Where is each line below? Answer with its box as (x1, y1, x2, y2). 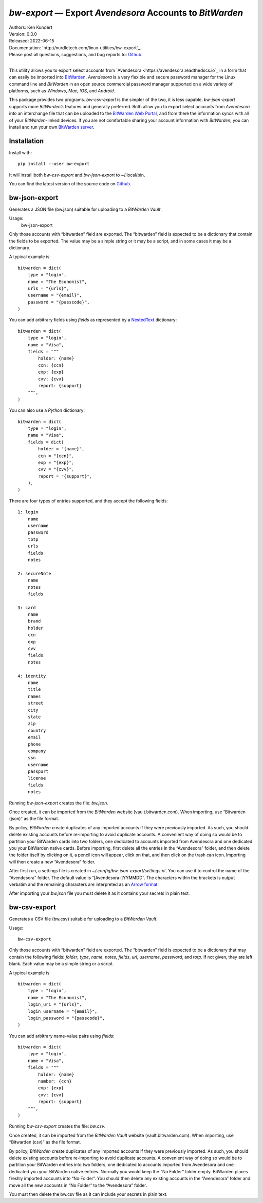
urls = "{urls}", (27, 285, 69, 291)
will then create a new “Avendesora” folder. (9, 859, 95, 864)
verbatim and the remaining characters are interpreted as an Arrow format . (9, 881, 159, 887)
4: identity (18, 673, 46, 679)
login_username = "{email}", (27, 1008, 97, 1014)
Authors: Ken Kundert (9, 24, 53, 30)
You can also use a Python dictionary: (9, 407, 85, 413)
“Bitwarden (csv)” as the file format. (9, 1139, 81, 1145)
